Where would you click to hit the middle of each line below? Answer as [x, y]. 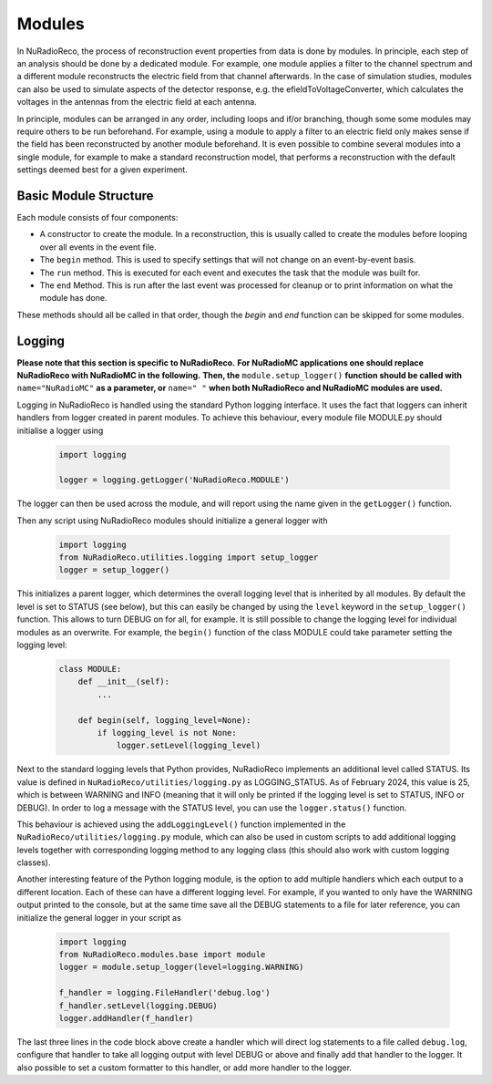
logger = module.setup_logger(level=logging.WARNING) [181, 967]
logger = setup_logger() [114, 570]
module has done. [73, 298]
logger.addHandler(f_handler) [126, 1018]
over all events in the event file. [98, 247]
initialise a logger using [60, 430]
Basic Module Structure [85, 196]
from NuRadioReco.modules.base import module [162, 954]
